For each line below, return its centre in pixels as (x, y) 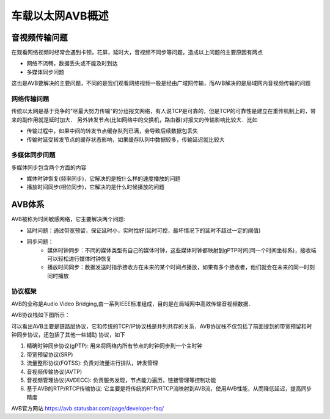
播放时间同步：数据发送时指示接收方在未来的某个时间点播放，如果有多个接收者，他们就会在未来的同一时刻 (181, 267)
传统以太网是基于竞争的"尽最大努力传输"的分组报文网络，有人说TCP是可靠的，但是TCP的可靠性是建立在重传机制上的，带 (163, 111)
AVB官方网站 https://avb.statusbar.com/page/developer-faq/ (88, 409)
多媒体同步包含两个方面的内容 (49, 167)
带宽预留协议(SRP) (50, 354)
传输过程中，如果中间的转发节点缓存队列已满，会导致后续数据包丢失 (112, 131)
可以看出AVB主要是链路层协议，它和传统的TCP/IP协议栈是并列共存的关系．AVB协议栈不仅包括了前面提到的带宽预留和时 (162, 326)
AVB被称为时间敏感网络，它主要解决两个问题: (68, 219)
